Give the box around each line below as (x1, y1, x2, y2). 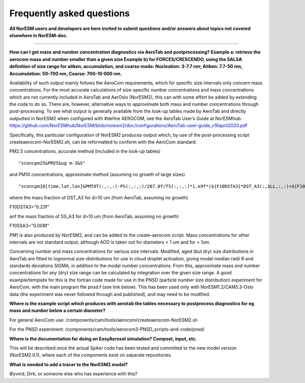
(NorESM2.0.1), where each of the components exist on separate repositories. (9, 352, 172, 358)
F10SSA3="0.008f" (9, 223, 50, 229)
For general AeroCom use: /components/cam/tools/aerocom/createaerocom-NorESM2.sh (9, 317, 198, 323)
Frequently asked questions (9, 8, 130, 19)
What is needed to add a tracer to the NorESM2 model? (9, 361, 128, 367)
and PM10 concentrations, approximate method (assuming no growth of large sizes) (9, 171, 186, 178)
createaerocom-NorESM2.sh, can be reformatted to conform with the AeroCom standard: (9, 139, 197, 145)
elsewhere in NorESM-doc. (9, 32, 68, 38)
